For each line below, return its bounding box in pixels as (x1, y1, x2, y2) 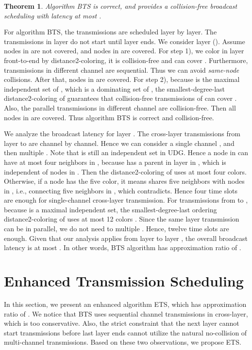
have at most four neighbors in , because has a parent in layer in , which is (4, 157, 226, 167)
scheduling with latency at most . (4, 10, 101, 20)
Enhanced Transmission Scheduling (4, 271, 244, 291)
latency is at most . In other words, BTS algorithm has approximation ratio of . (4, 242, 241, 253)
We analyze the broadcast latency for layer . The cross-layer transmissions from (4, 128, 240, 139)
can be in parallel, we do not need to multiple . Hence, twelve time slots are (4, 223, 229, 234)
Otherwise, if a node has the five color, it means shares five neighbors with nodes (4, 176, 245, 186)
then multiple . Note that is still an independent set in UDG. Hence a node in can (4, 147, 248, 158)
